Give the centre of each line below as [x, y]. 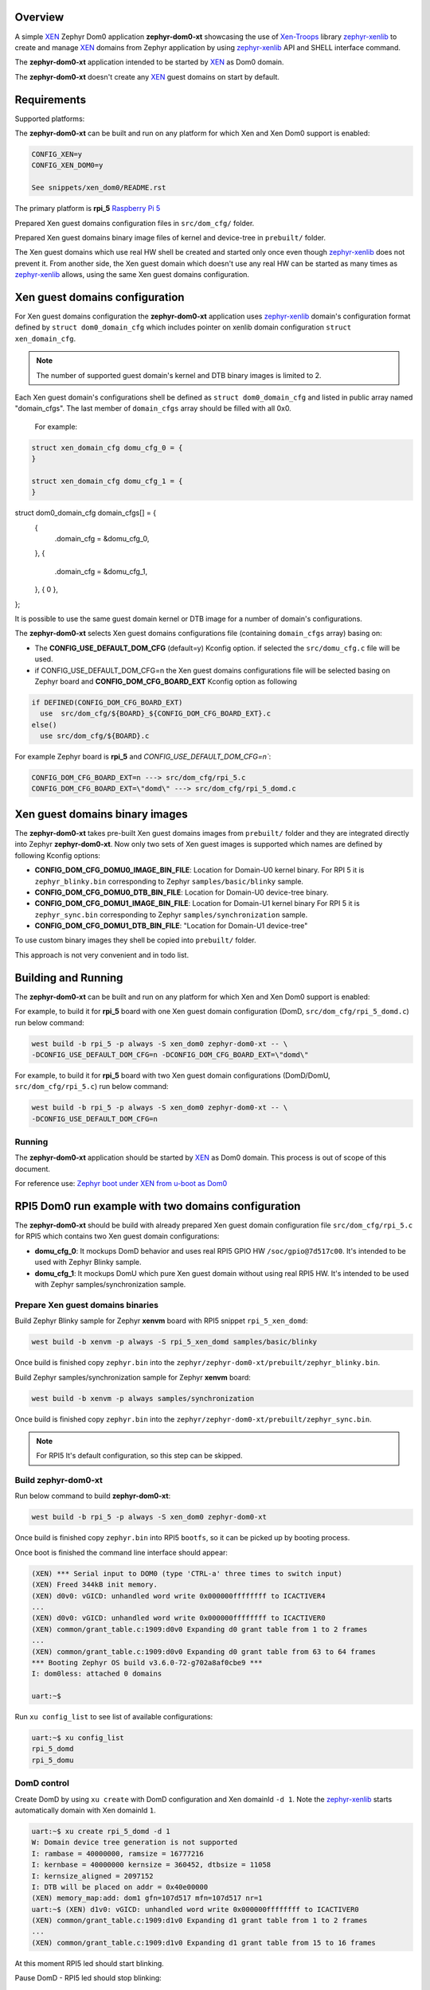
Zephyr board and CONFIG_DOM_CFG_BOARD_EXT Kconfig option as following [166, 681]
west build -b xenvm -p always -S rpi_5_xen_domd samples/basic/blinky [174, 1342]
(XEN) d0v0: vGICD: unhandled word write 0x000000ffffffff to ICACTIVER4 [178, 1596]
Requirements [51, 99]
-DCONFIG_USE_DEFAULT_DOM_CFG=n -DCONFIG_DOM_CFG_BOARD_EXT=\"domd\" [170, 1054]
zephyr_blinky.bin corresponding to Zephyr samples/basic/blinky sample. [169, 881]
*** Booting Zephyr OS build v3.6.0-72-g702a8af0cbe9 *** [147, 1662]
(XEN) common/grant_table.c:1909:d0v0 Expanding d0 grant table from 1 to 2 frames [199, 1629]
